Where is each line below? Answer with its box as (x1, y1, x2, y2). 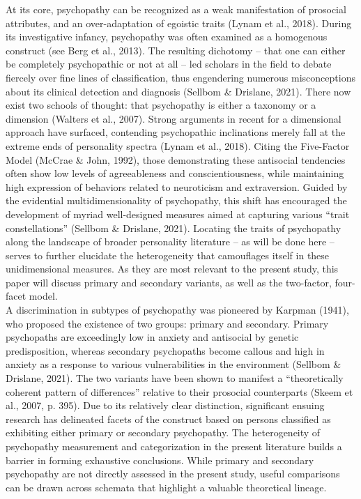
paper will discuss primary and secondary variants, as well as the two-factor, (6, 275, 332, 289)
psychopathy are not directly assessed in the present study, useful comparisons (6, 466, 340, 481)
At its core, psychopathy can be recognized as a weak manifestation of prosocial (6, 2, 346, 16)
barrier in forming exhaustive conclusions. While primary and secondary (6, 452, 314, 467)
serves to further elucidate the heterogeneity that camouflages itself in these (6, 247, 330, 262)
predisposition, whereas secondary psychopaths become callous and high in (6, 343, 325, 358)
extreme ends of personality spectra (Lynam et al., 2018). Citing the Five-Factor (6, 138, 350, 153)
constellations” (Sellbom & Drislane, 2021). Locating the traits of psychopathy (6, 220, 341, 235)
